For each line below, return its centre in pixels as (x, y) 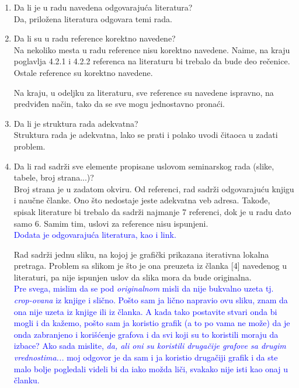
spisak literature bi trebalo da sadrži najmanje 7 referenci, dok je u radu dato (152, 211)
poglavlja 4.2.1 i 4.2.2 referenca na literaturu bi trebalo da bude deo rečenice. (152, 61)
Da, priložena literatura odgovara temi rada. (93, 18)
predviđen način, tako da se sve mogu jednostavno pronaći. (119, 104)
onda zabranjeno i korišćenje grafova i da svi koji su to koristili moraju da (146, 334)
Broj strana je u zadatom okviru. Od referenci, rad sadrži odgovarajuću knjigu (154, 188)
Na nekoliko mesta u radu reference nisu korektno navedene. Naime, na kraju (152, 49)
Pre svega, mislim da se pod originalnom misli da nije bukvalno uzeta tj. (144, 288)
